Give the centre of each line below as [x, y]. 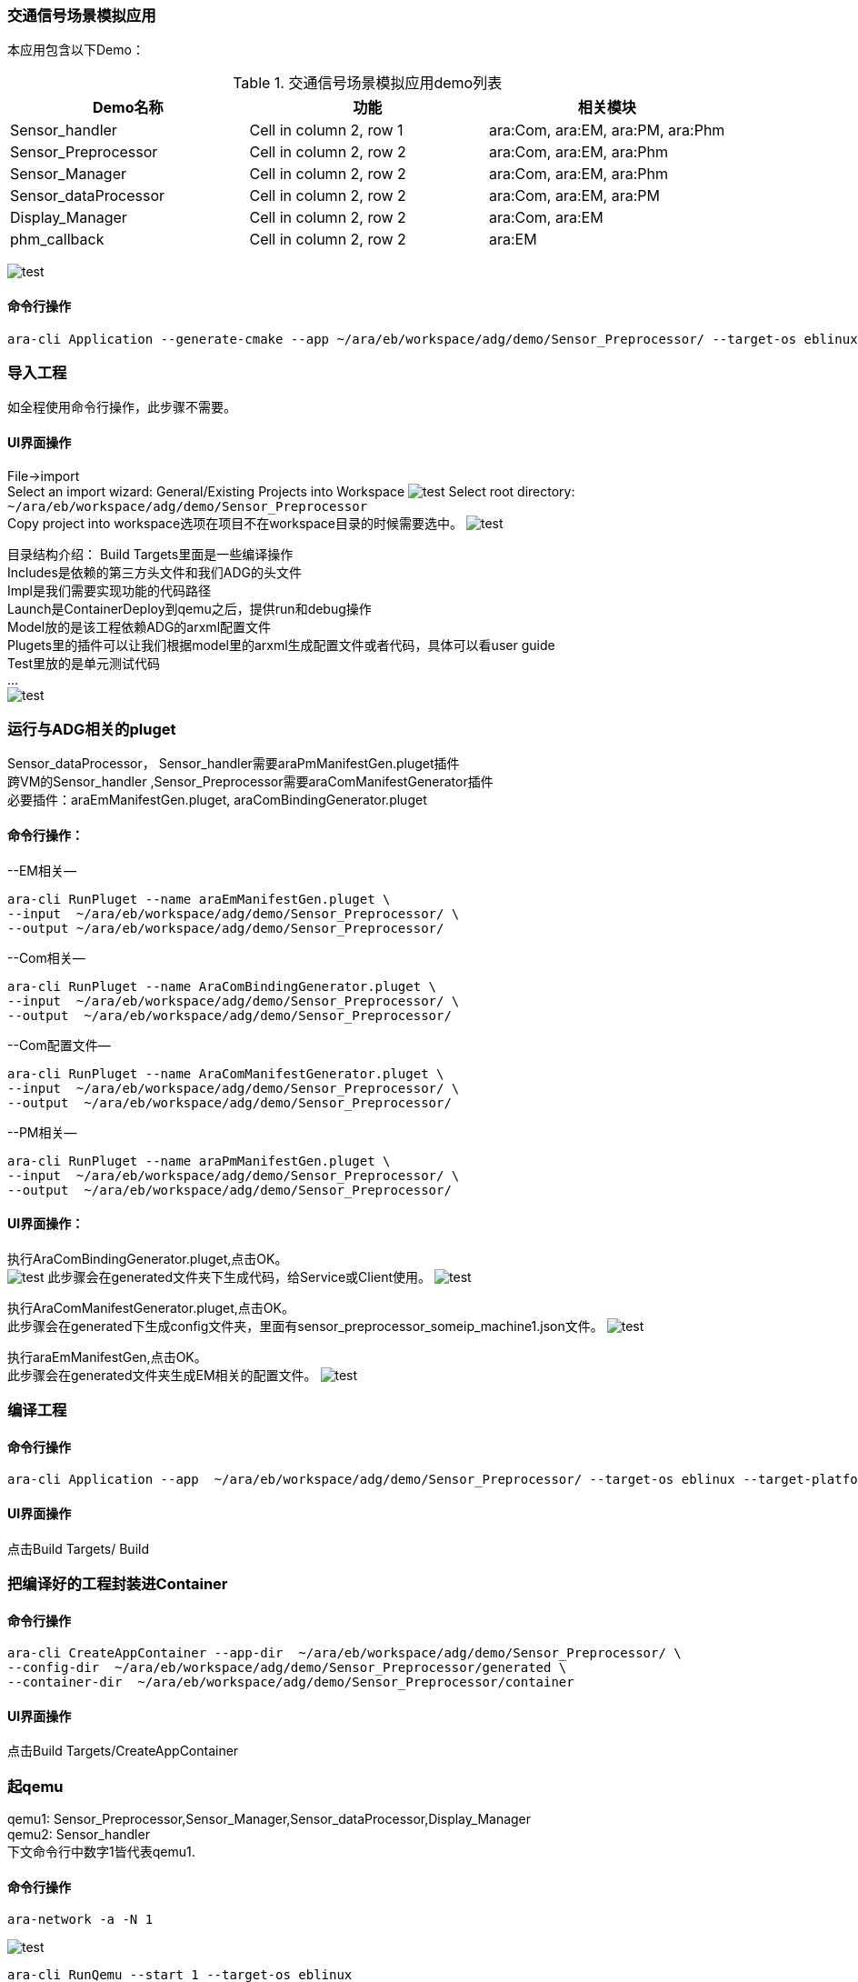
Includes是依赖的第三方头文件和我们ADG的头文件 [155, 572]
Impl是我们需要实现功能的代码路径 [109, 590]
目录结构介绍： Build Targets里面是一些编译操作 [150, 554]
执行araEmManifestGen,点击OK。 [107, 1356]
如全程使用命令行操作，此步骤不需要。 [122, 407]
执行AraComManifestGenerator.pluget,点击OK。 [151, 1307]
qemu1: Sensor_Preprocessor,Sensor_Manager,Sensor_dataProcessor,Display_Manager [269, 1819]
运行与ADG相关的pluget [92, 729]
